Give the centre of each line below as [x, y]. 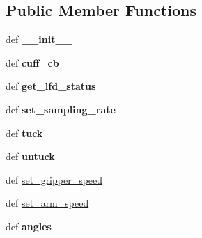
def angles [29, 226]
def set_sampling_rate [61, 109]
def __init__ [39, 39]
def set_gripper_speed [54, 179]
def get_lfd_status [51, 86]
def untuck [30, 156]
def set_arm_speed [47, 203]
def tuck [24, 133]
